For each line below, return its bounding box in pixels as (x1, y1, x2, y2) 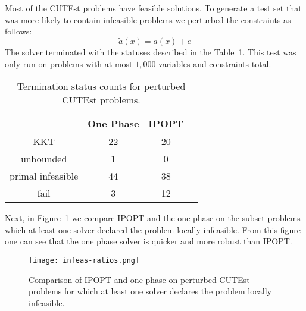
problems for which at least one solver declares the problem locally (29, 285, 272, 297)
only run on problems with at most (5, 57, 133, 70)
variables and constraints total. (158, 57, 271, 70)
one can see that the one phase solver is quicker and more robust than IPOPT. (5, 235, 292, 247)
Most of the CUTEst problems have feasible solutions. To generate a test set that (5, 2, 302, 14)
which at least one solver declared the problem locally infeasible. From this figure (5, 223, 301, 235)
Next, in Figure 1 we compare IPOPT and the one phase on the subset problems (5, 212, 301, 224)
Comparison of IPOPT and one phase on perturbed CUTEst (29, 273, 250, 285)
